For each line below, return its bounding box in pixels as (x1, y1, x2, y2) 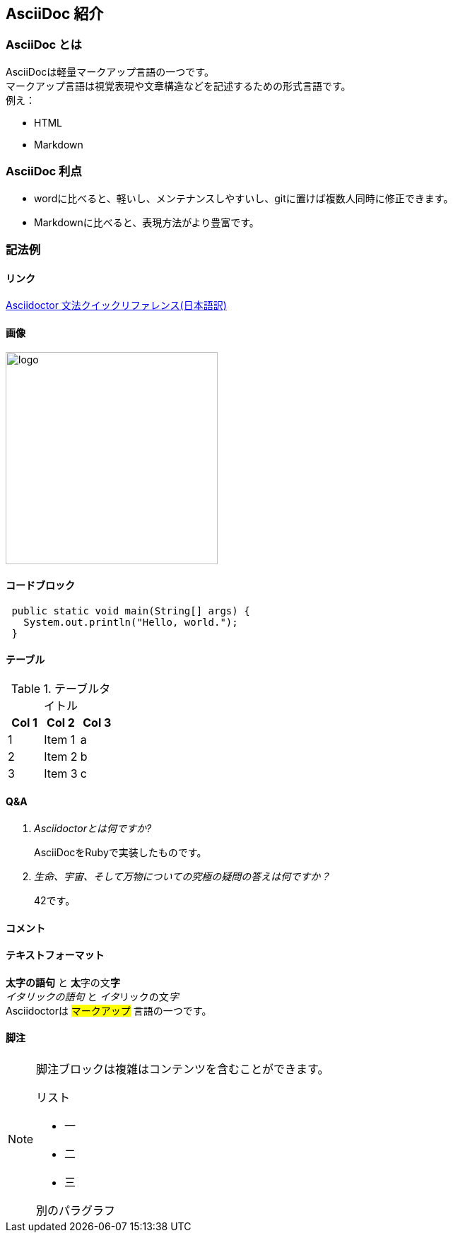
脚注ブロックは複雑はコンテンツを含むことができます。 (36, 1062, 329, 1077)
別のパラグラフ (36, 1203, 116, 1218)
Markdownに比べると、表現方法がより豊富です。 (34, 216, 259, 228)
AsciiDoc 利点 (6, 164, 82, 179)
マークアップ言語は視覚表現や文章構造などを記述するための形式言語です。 (6, 79, 351, 92)
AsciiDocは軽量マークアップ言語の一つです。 (6, 65, 214, 78)
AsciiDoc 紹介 (6, 5, 104, 23)
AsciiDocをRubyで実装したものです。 (34, 846, 207, 859)
